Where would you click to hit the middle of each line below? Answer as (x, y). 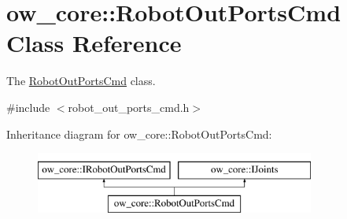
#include (28, 107)
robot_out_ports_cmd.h (129, 107)
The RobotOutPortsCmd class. (81, 81)
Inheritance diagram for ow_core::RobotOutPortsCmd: (139, 134)
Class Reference (94, 43)
